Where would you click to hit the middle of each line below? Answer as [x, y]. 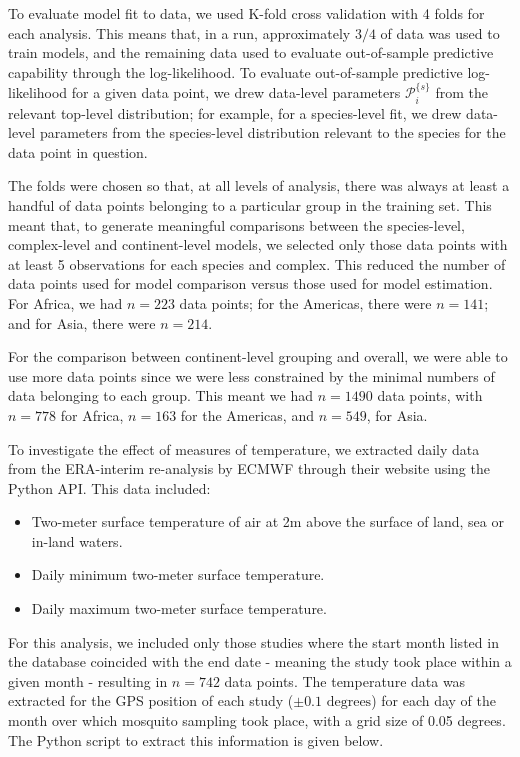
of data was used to [440, 32]
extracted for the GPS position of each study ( [151, 700]
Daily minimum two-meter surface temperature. [178, 574]
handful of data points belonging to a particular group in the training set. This [250, 204]
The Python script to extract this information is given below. [196, 739]
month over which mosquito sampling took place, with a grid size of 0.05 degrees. [257, 720]
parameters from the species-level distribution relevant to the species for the [272, 132]
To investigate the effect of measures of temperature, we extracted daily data [244, 448]
